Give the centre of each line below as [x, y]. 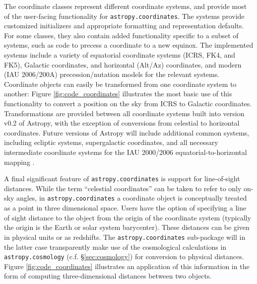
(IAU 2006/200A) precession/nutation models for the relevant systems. [112, 74]
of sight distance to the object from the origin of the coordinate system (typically [128, 217]
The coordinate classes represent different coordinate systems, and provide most [126, 6]
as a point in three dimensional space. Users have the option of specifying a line [125, 208]
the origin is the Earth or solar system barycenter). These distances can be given [127, 227]
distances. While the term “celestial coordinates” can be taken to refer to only [123, 188]
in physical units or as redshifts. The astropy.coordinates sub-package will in [125, 237]
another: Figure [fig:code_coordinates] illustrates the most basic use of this [118, 94]
